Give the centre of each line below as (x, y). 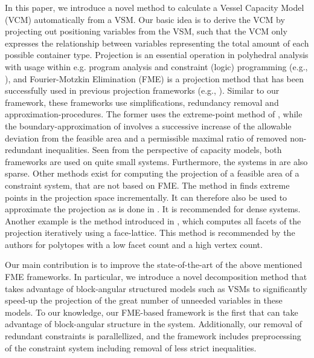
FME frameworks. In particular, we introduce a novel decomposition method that (156, 277)
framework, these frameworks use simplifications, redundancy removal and (142, 102)
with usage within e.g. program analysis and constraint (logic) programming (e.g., (156, 66)
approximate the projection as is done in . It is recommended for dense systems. (153, 209)
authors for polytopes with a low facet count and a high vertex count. (134, 244)
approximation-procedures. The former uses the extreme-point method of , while (154, 114)
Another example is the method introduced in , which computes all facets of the (153, 220)
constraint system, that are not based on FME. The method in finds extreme (147, 185)
